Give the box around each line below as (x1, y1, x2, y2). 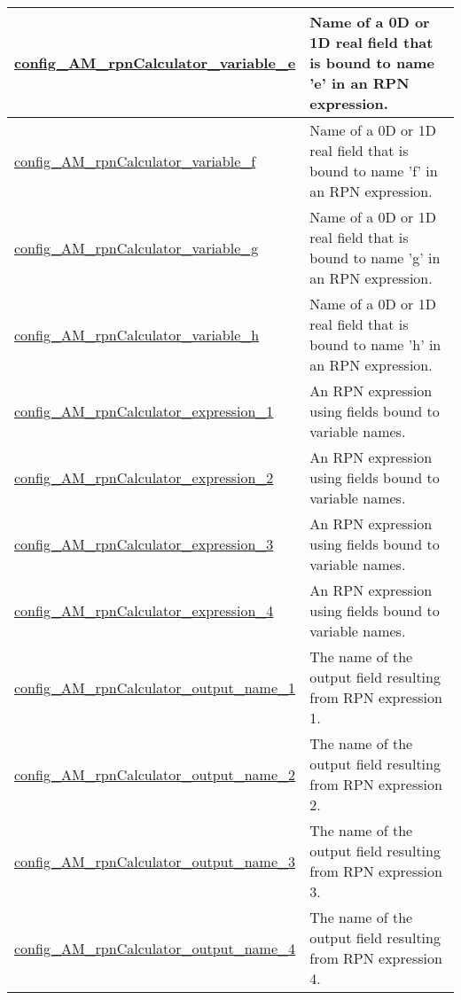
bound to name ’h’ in (309, 334, 441, 355)
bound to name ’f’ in (309, 160, 438, 181)
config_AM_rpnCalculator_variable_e (14, 52, 296, 73)
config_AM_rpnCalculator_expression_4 (14, 600, 274, 621)
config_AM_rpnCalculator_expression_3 (14, 534, 274, 554)
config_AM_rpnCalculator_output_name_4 (14, 937, 296, 958)
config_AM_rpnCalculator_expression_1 (14, 401, 274, 421)
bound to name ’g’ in (309, 247, 441, 268)
